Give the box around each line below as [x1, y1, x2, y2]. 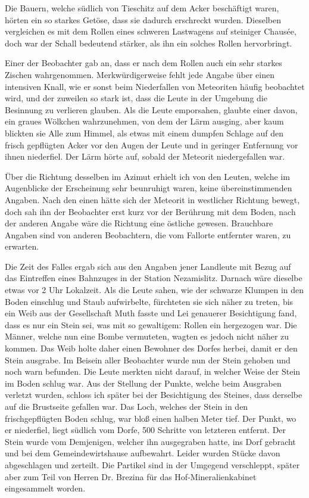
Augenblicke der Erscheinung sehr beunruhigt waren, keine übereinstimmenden [5, 182, 292, 194]
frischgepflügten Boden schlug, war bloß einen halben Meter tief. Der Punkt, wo [5, 412, 296, 424]
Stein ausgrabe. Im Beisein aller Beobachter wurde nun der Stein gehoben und [5, 353, 291, 366]
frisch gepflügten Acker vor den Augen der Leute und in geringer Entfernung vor [5, 138, 298, 151]
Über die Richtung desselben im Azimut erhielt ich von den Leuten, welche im [5, 170, 290, 182]
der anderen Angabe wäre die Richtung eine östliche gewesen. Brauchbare [5, 217, 273, 229]
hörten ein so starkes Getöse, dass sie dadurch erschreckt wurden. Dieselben [5, 13, 281, 26]
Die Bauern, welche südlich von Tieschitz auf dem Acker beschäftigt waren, [5, 2, 279, 14]
